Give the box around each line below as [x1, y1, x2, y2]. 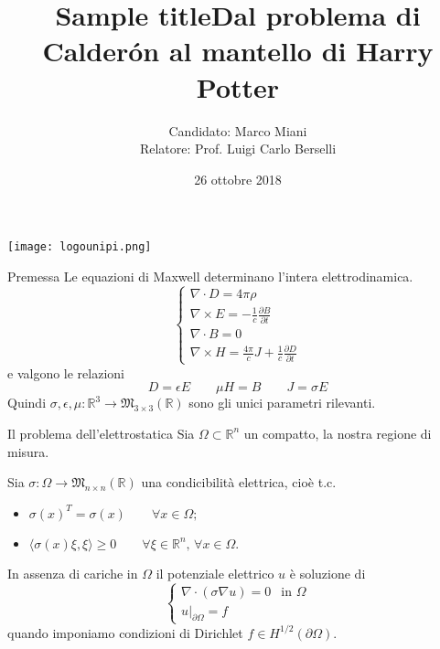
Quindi [7, 393, 47, 412]
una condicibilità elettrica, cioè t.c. [141, 473, 337, 492]
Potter [196, 68, 280, 105]
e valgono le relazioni [7, 363, 124, 382]
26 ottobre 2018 [194, 169, 282, 188]
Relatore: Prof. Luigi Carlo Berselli [139, 139, 337, 158]
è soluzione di [289, 563, 366, 582]
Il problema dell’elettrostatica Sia [7, 423, 195, 442]
